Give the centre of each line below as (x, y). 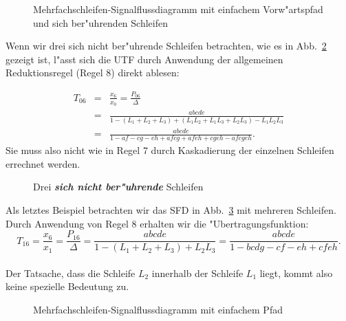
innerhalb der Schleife (197, 273)
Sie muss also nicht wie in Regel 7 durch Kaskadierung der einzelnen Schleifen (170, 150)
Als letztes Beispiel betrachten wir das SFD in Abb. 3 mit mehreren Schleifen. (171, 209)
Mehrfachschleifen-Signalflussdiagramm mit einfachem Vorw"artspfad (178, 9)
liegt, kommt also (296, 273)
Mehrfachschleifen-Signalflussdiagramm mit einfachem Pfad (158, 309)
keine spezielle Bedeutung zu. (67, 286)
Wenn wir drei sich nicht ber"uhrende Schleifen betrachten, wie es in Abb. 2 (166, 46)
